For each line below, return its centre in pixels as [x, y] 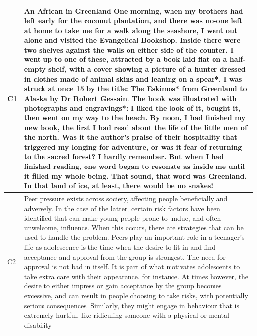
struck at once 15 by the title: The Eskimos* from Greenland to [135, 88]
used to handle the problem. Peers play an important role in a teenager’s [134, 237]
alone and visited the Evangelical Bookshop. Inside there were [132, 40]
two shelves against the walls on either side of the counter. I [129, 49]
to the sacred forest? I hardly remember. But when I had [124, 156]
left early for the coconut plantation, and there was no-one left [133, 21]
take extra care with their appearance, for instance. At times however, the [136, 276]
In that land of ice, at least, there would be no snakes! [119, 186]
